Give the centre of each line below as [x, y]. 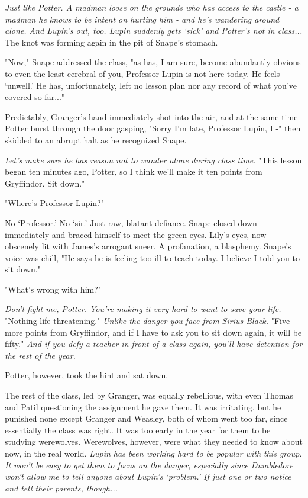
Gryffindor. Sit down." [45, 183]
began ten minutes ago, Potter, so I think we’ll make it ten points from [134, 171]
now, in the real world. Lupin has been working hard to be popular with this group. [153, 453]
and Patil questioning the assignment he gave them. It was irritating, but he [143, 407]
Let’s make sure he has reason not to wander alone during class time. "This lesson [153, 160]
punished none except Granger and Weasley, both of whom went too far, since [146, 418]
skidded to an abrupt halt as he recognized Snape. [96, 139]
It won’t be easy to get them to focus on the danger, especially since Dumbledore [149, 465]
